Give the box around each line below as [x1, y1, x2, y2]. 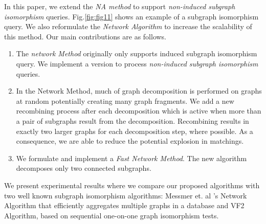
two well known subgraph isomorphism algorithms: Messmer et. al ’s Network [4, 190, 247, 200]
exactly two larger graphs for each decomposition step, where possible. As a [16, 125, 253, 136]
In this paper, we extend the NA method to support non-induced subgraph [4, 1, 235, 11]
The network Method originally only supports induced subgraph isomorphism [16, 48, 257, 59]
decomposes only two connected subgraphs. [16, 163, 151, 173]
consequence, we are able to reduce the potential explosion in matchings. [16, 136, 244, 146]
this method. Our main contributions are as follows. [4, 31, 167, 41]
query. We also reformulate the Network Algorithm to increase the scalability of [4, 21, 252, 32]
